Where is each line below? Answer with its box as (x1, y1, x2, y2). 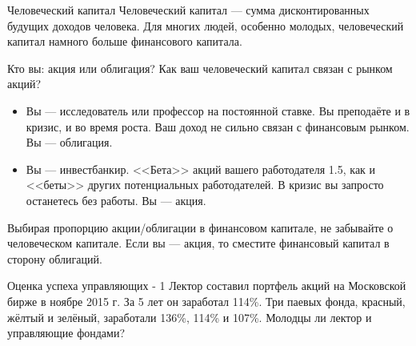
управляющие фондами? (7, 324, 126, 341)
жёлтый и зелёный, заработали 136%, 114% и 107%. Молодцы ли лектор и (7, 308, 372, 325)
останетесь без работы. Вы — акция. (26, 191, 206, 208)
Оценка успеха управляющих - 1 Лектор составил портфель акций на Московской (7, 277, 406, 294)
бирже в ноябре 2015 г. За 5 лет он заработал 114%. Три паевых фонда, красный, (7, 292, 406, 309)
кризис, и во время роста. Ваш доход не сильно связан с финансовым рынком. (26, 118, 410, 135)
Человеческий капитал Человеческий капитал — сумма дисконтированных (7, 2, 370, 18)
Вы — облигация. (26, 134, 113, 151)
